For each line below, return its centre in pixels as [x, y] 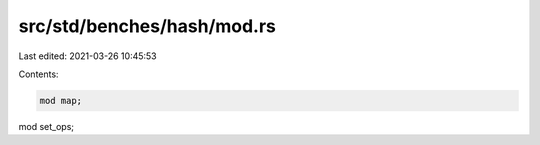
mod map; [61, 100]
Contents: [38, 74]
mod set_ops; [46, 126]
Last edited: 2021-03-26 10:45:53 [87, 56]
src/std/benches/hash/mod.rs [147, 26]
